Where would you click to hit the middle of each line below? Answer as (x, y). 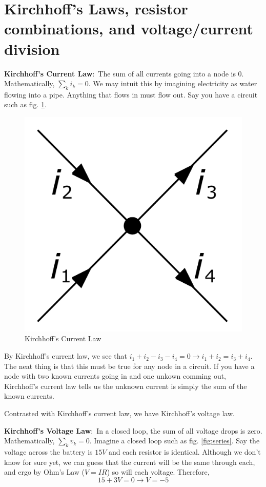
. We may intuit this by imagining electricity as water (173, 83)
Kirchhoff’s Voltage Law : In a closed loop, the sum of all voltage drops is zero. (133, 430)
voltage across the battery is (48, 452)
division (32, 48)
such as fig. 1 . (25, 104)
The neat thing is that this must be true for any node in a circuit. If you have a (129, 366)
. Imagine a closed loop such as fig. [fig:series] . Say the (175, 441)
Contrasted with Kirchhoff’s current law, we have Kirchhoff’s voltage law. (119, 413)
